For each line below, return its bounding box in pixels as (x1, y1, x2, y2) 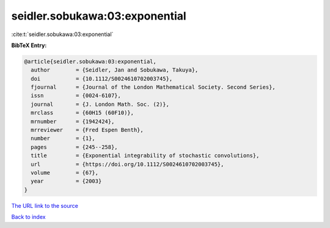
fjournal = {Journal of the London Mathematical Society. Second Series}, (31, 84, 276, 91)
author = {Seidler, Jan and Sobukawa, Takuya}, (31, 67, 199, 73)
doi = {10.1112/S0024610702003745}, (31, 75, 173, 82)
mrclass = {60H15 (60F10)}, (31, 109, 134, 116)
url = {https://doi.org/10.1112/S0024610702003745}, (31, 161, 224, 167)
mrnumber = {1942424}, (31, 118, 115, 125)
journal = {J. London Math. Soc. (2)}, (31, 101, 169, 108)
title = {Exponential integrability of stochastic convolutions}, (31, 152, 260, 159)
